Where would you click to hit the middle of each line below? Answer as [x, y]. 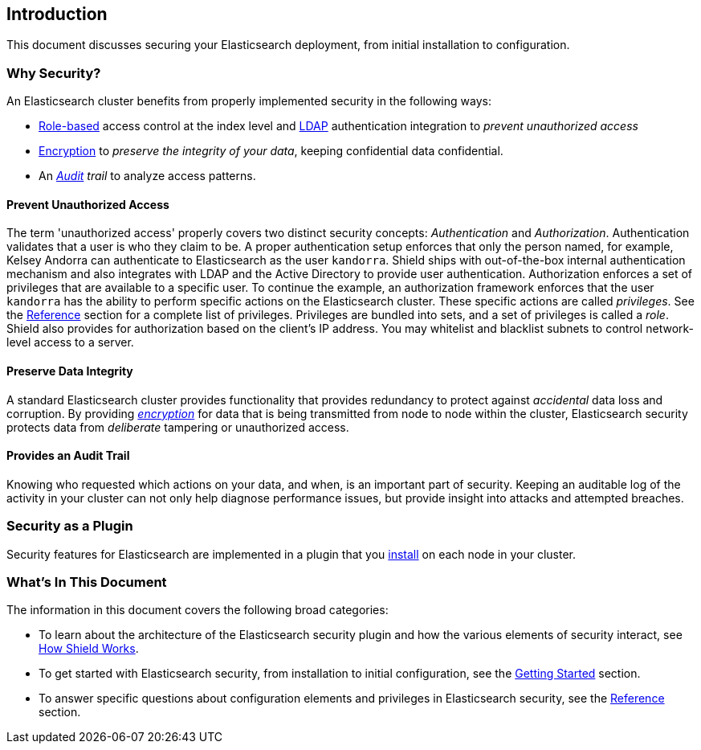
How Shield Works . [89, 649]
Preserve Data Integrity [70, 371]
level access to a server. [70, 342]
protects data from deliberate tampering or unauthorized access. [178, 427]
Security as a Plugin [70, 526]
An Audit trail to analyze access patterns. [147, 176]
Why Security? [54, 73]
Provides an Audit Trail [68, 456]
